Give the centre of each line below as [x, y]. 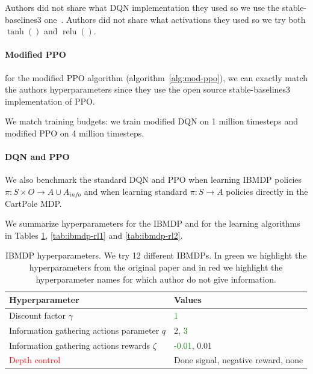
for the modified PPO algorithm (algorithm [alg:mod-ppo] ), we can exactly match [156, 77]
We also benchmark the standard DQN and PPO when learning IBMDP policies [153, 179]
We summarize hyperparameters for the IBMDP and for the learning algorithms [153, 223]
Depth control [35, 360]
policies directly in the [267, 191]
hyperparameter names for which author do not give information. [156, 279]
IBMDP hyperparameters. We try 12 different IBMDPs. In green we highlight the [156, 255]
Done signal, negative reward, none [239, 360]
